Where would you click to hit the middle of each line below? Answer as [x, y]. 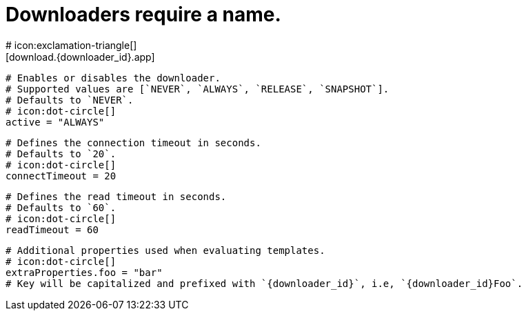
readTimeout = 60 [52, 229]
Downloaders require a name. [143, 14]
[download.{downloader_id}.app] [80, 57]
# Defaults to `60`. [61, 207]
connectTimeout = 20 [61, 176]
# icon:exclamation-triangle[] [71, 45]
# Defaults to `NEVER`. [70, 100]
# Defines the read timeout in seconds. [116, 196]
